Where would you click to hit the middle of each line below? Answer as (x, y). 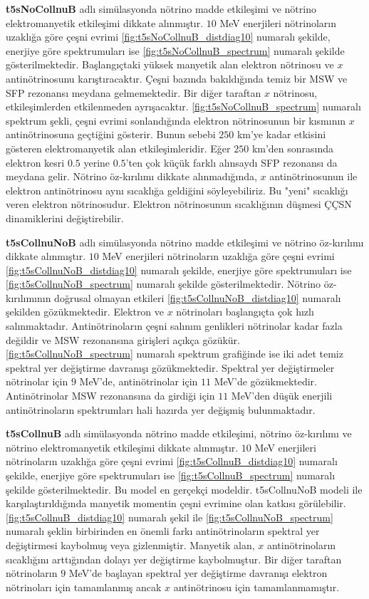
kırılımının (28, 297)
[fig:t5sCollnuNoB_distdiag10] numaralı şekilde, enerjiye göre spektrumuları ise (179, 270)
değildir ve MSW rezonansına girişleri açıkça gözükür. (123, 339)
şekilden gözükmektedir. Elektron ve (85, 312)
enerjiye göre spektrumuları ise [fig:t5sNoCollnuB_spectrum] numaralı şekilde (175, 50)
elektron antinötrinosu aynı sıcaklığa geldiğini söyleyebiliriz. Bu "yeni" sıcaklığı (177, 190)
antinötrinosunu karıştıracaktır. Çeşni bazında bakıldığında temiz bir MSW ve (177, 78)
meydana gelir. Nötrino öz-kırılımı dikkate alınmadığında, (131, 176)
